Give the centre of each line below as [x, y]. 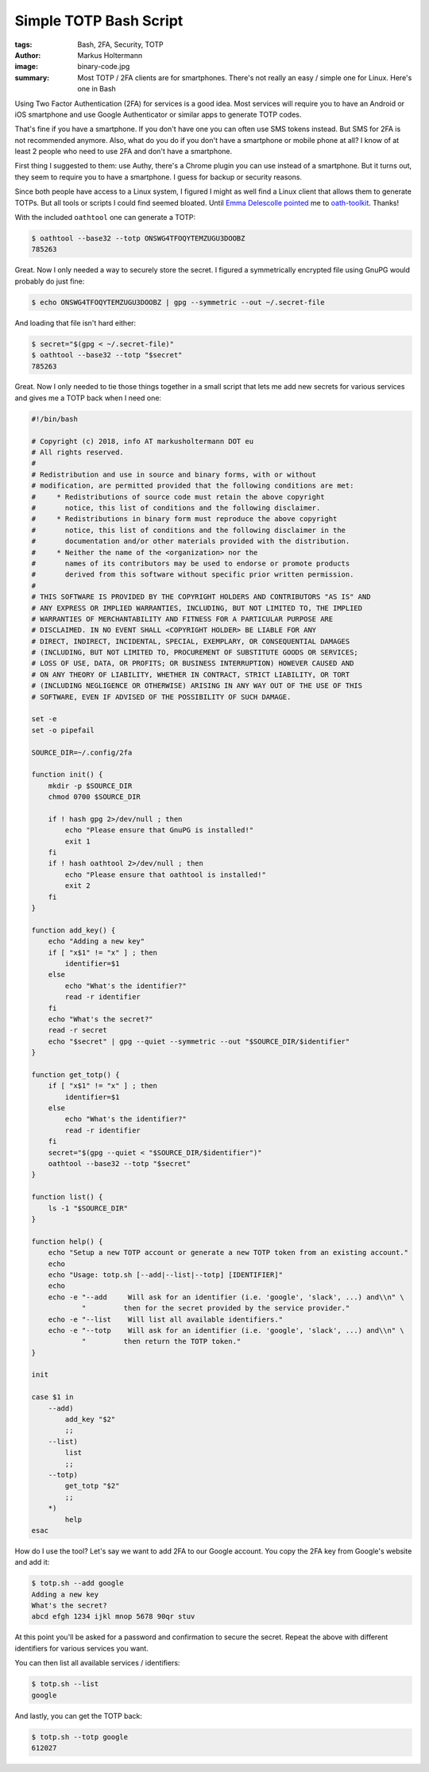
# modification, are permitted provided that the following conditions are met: [193, 486]
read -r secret [77, 1030]
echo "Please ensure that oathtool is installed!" [165, 874]
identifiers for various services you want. [81, 1648]
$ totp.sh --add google [78, 1583]
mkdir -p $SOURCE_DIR [90, 786]
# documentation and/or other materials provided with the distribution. [191, 541]
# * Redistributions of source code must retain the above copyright [178, 497]
